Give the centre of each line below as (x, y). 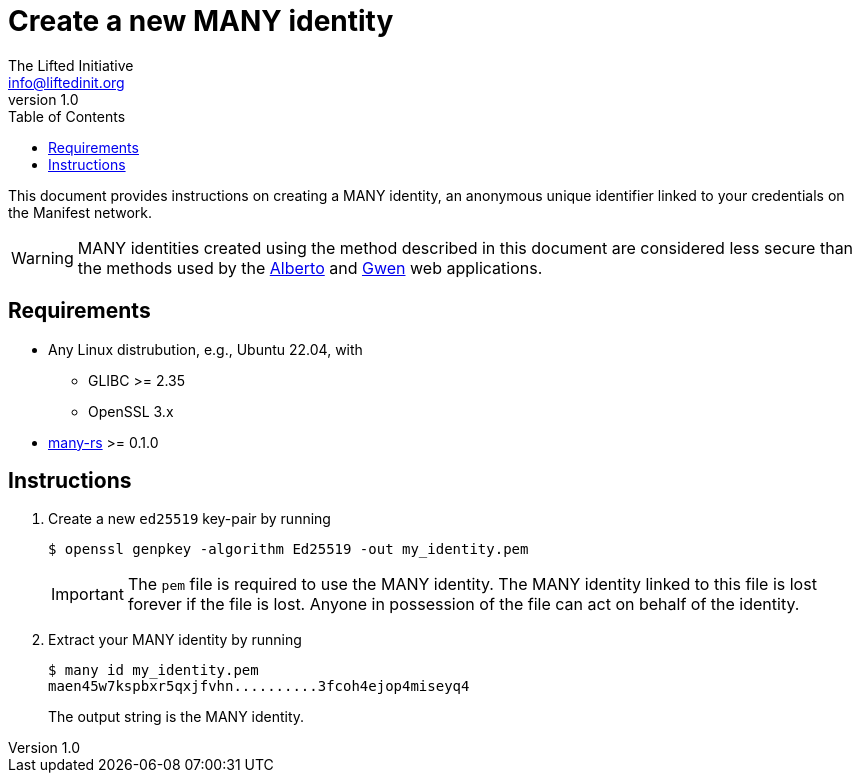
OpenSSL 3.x (131, 411)
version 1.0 (43, 99)
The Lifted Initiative (71, 65)
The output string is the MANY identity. (176, 717)
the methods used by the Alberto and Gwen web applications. (310, 267)
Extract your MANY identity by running (175, 640)
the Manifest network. (80, 212)
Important (87, 594)
